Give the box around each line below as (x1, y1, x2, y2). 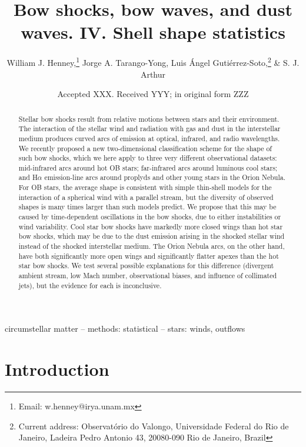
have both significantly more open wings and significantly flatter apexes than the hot (18, 251, 279, 261)
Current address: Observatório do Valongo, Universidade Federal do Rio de (18, 419, 289, 432)
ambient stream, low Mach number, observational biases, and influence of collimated (18, 271, 277, 281)
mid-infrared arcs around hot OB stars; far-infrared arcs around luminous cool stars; (18, 162, 278, 172)
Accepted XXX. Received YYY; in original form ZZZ (57, 88, 249, 100)
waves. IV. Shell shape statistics (21, 20, 285, 44)
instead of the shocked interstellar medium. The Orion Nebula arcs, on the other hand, (18, 241, 285, 251)
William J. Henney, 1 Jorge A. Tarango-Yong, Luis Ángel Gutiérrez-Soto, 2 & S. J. (6, 55, 300, 68)
